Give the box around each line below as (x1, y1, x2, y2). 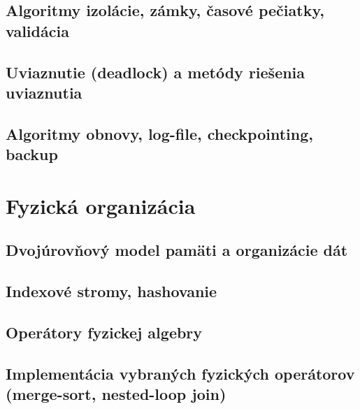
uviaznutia (6, 81, 82, 103)
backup (6, 143, 58, 165)
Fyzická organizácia (6, 191, 196, 220)
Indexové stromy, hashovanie (6, 280, 217, 302)
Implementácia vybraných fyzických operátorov (6, 362, 355, 384)
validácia (6, 20, 69, 41)
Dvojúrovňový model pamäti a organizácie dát (6, 239, 348, 261)
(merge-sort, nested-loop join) (6, 383, 226, 405)
